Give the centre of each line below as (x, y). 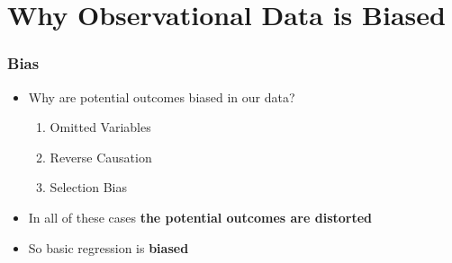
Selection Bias (89, 187)
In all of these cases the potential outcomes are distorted (200, 217)
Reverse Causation (101, 157)
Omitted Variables (100, 127)
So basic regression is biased (108, 247)
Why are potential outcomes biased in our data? (162, 96)
